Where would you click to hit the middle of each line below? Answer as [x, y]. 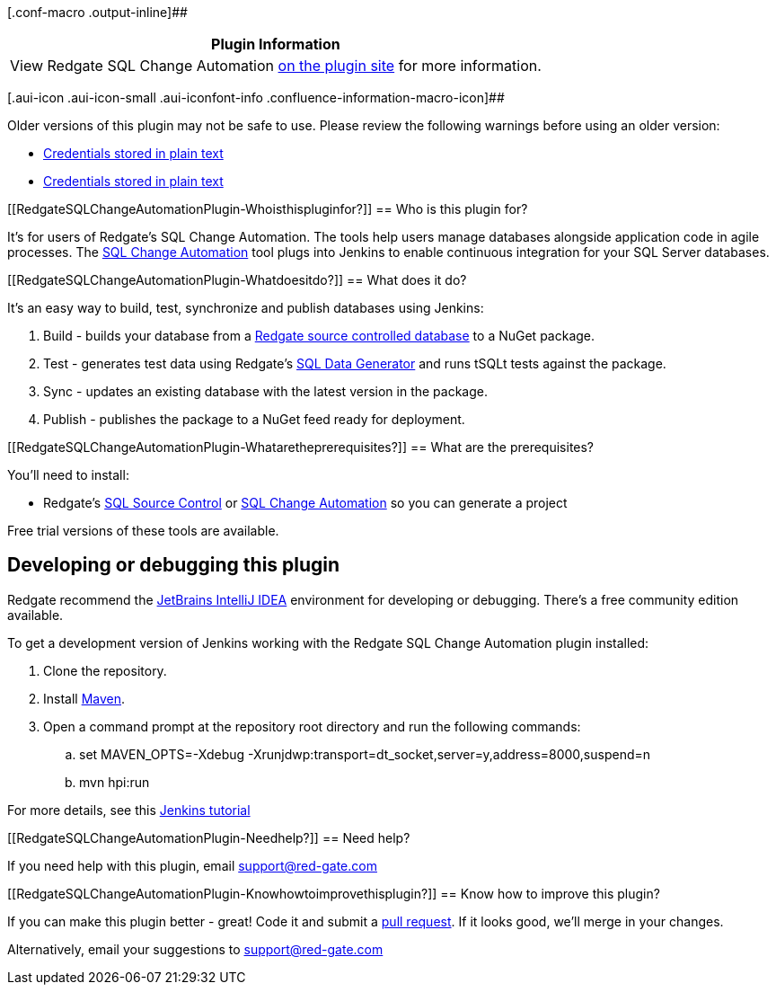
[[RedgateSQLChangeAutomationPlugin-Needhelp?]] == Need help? [209, 837]
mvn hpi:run [115, 782]
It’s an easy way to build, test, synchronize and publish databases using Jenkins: [246, 308]
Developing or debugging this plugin [174, 565]
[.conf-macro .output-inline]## [97, 12]
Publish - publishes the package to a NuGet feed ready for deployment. [254, 419]
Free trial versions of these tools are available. [143, 531]
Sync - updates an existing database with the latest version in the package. [265, 391]
